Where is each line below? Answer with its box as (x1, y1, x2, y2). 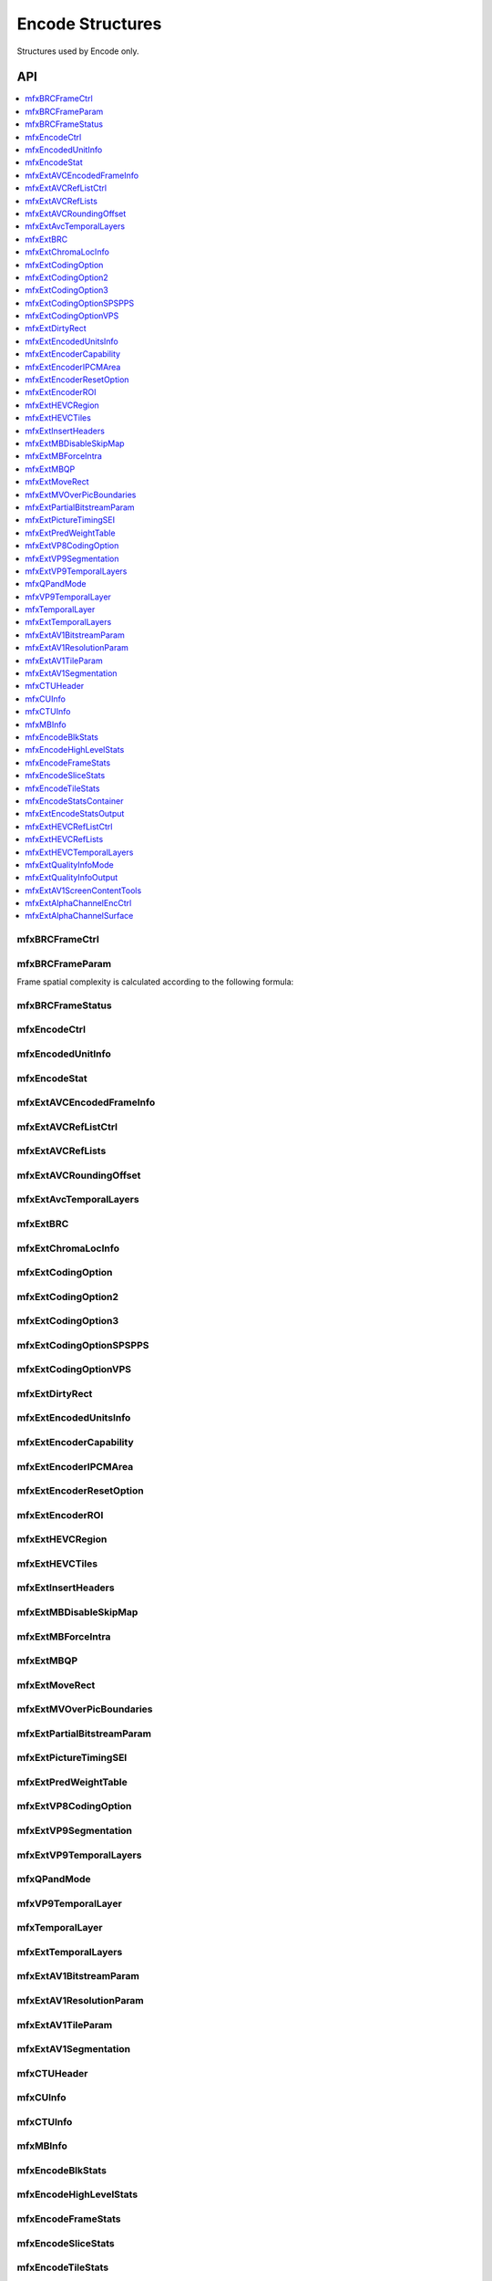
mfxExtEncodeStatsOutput (25, 808, 125, 819)
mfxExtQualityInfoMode (25, 859, 114, 870)
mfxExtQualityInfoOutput (25, 872, 118, 883)
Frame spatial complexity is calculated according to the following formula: (16, 976, 294, 987)
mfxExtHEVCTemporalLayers (25, 847, 134, 858)
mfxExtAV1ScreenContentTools (25, 885, 142, 896)
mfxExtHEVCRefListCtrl (25, 821, 113, 832)
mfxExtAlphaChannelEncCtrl (25, 898, 132, 909)
